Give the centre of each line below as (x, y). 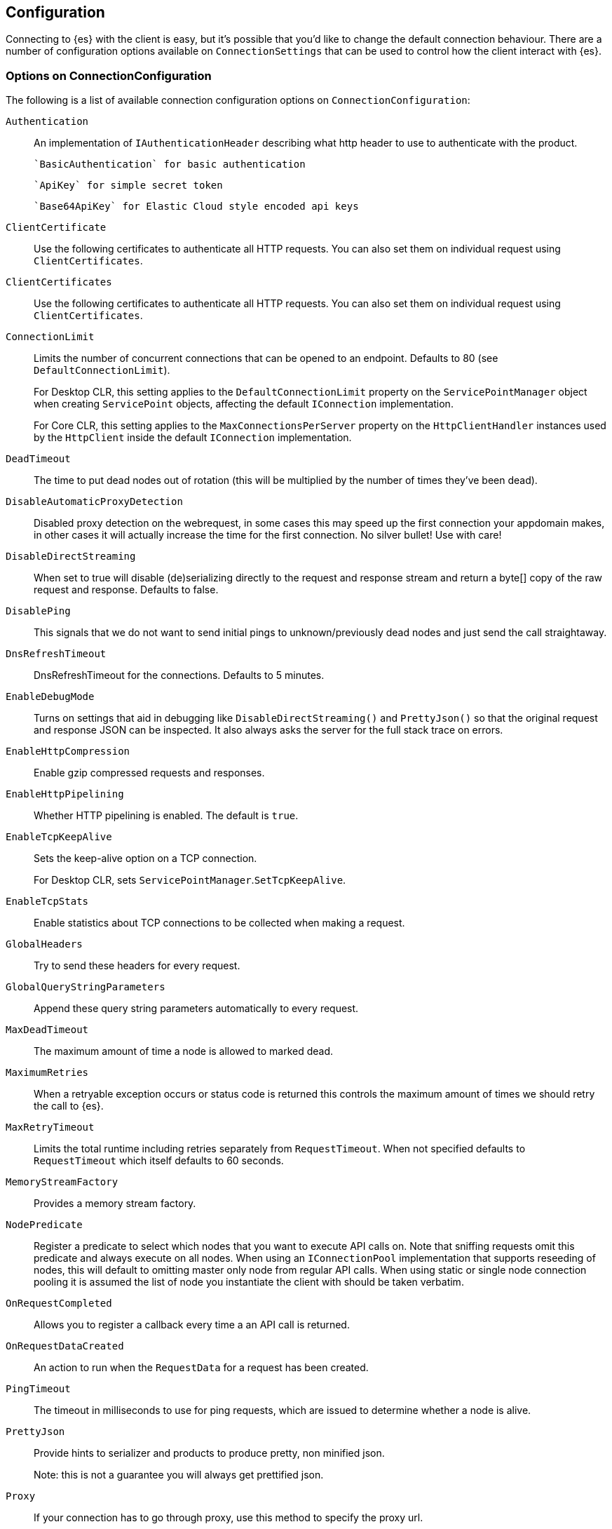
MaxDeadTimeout (47, 1030)
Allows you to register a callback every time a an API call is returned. (192, 1325)
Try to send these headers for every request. (137, 966)
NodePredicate (44, 1225)
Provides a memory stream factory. (115, 1204)
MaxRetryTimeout (50, 1127)
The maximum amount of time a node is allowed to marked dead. (184, 1051)
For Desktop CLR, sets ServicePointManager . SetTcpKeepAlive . (190, 880)
